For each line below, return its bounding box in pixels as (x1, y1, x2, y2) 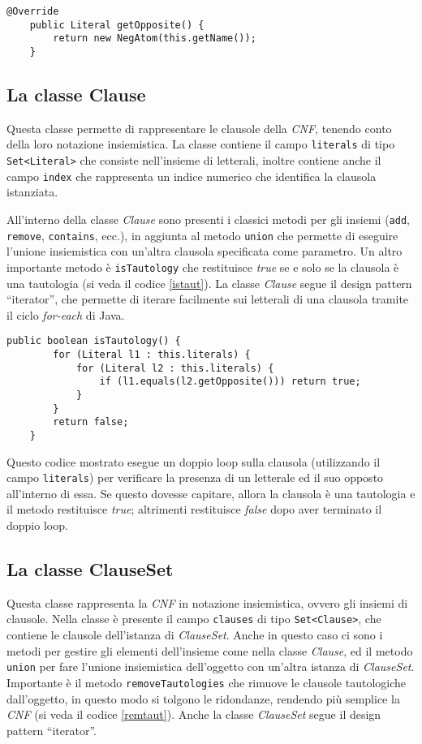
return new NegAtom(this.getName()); (53, 32, 256, 45)
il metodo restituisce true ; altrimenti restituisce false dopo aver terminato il (6, 501, 382, 518)
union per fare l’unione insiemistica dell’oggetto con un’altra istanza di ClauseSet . (6, 658, 415, 675)
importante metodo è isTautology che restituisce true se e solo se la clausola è (6, 258, 399, 275)
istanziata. (6, 183, 58, 200)
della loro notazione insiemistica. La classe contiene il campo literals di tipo (6, 135, 395, 153)
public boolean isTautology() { (6, 335, 181, 347)
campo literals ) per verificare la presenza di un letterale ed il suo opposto (6, 469, 384, 486)
